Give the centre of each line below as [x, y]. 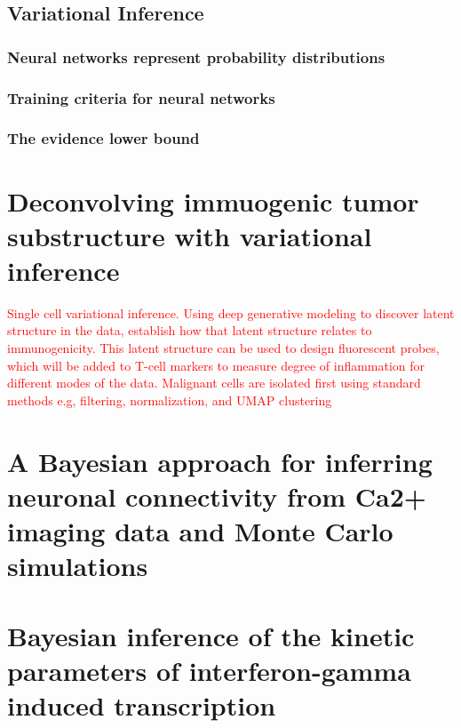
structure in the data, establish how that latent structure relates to [190, 330]
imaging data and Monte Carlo [200, 530]
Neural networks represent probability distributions [196, 56]
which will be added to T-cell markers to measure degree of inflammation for [216, 365]
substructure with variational [190, 235]
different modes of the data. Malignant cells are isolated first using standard [214, 383]
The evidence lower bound [103, 138]
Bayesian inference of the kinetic [211, 635]
